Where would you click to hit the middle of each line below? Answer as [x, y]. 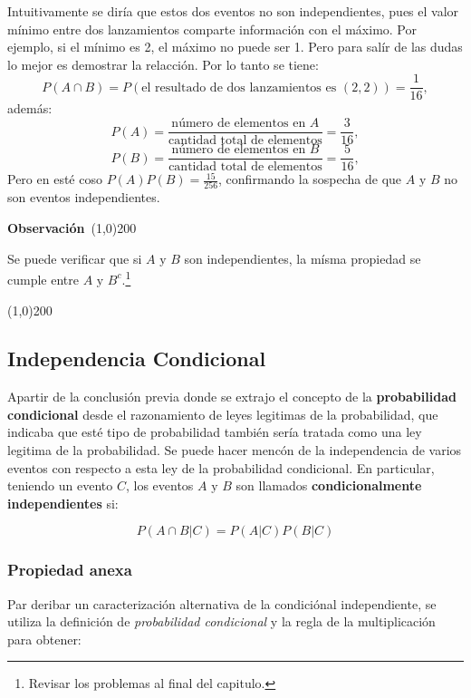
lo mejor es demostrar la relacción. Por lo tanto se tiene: [163, 64]
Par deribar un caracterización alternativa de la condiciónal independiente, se [222, 603]
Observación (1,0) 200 [72, 228]
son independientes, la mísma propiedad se [303, 258]
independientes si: [63, 503]
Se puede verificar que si [75, 258]
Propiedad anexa [70, 570]
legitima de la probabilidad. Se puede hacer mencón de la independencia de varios [235, 450]
